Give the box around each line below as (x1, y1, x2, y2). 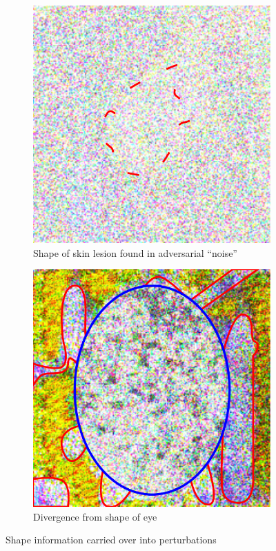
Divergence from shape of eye (33, 509, 157, 523)
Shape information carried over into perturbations (6, 532, 217, 547)
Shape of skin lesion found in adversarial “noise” (33, 245, 237, 260)
